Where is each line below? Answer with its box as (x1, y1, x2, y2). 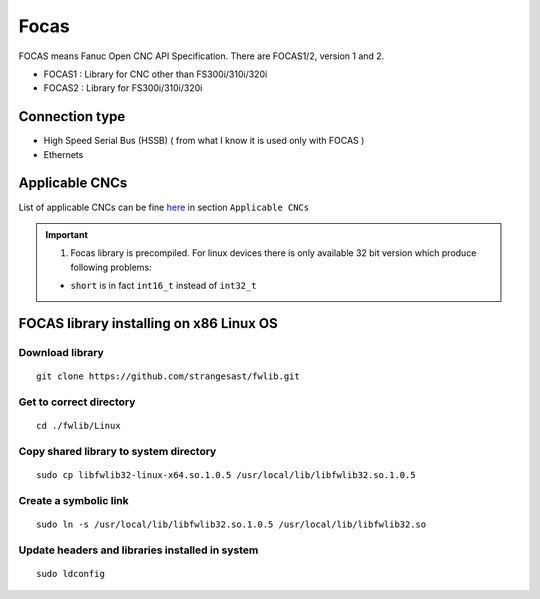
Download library (18, 345, 104, 359)
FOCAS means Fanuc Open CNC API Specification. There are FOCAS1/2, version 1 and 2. (18, 50, 385, 62)
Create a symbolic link (18, 493, 129, 507)
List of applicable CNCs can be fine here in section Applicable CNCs (18, 201, 310, 213)
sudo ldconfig (36, 568, 105, 579)
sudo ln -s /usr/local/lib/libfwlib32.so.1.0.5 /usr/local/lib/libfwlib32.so (36, 518, 427, 530)
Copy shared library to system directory (18, 444, 217, 458)
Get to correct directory (18, 395, 136, 409)
